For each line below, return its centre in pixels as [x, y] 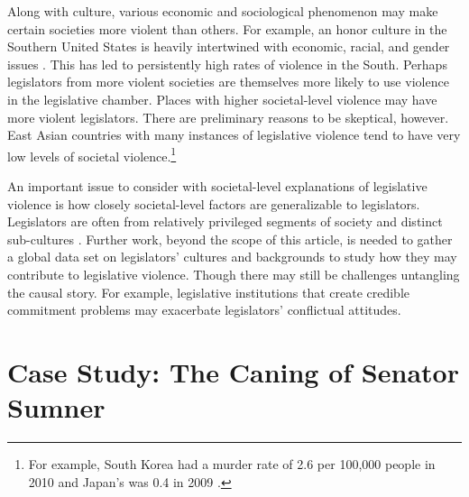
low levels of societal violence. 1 [92, 154]
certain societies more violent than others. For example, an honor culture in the [227, 28]
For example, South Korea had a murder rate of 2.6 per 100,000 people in [232, 464]
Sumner [56, 407]
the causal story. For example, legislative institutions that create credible [209, 292]
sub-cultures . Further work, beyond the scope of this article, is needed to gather [230, 239]
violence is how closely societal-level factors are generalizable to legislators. [214, 203]
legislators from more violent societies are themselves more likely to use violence [228, 82]
